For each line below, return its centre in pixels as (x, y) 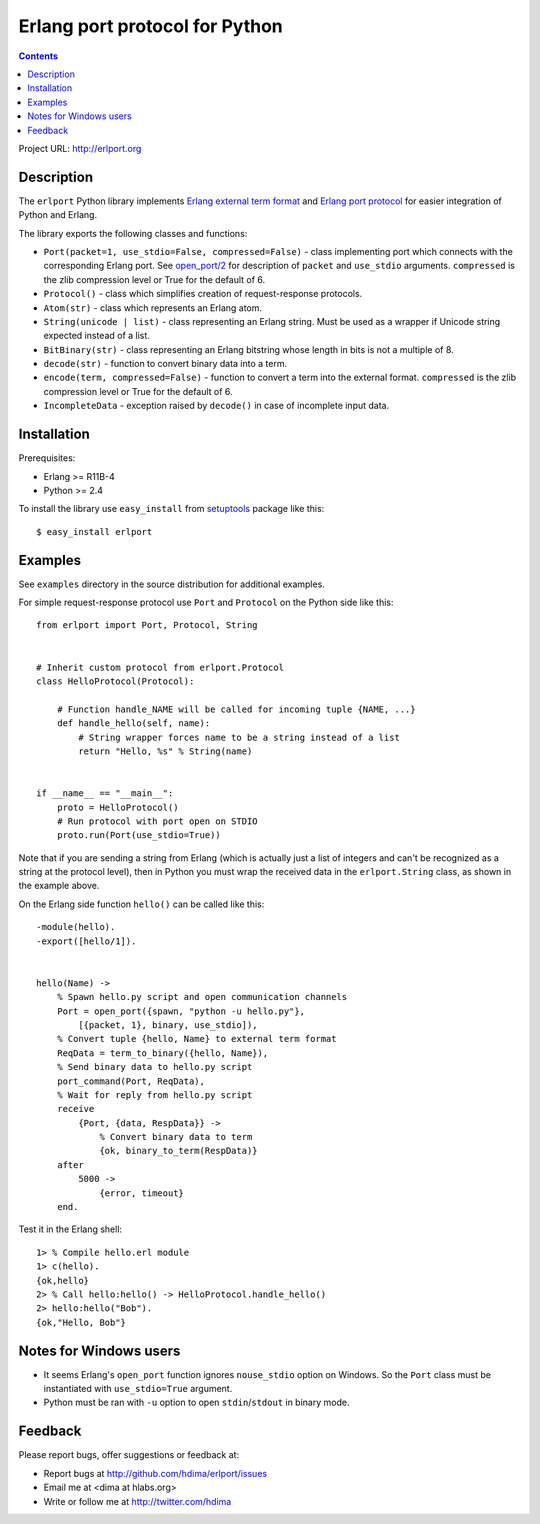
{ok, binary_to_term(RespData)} (179, 1151)
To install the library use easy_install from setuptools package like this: (171, 509)
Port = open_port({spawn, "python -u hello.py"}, (180, 1011)
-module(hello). (76, 927)
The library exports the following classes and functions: (133, 233)
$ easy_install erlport (94, 531)
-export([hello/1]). (86, 941)
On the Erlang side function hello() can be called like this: (141, 904)
